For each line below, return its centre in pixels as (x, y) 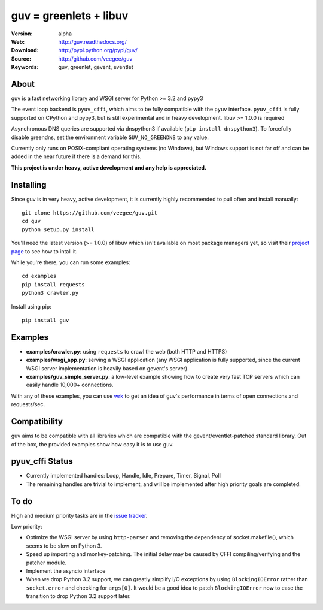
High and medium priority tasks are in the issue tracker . (79, 515)
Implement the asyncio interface (66, 571)
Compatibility (37, 422)
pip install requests (53, 284)
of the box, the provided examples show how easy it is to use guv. (92, 444)
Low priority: (27, 527)
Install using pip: (31, 306)
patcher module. (46, 563)
